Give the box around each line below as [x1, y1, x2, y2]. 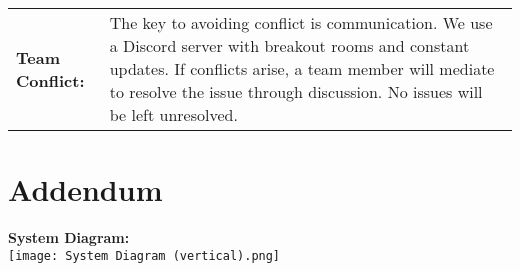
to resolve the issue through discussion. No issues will [109, 80, 483, 103]
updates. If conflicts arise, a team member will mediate [109, 57, 495, 80]
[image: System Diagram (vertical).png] [8, 248, 281, 263]
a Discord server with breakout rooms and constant [109, 34, 470, 57]
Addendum [8, 169, 163, 210]
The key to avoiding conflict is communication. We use [109, 11, 493, 34]
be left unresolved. [109, 103, 238, 126]
